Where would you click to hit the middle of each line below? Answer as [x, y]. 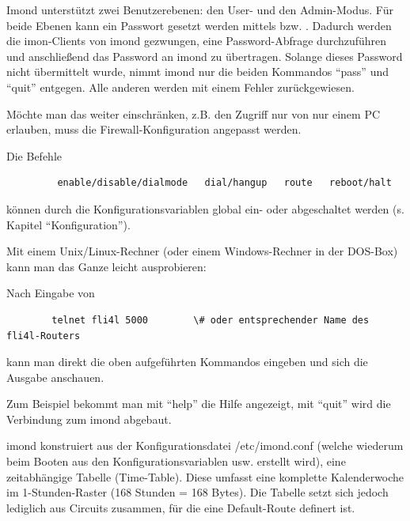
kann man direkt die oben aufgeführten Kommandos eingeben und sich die [187, 362]
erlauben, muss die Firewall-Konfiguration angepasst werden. [154, 129]
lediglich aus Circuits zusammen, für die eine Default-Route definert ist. [181, 507]
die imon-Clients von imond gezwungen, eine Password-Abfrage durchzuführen [197, 41]
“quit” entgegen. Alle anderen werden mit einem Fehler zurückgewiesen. [180, 87]
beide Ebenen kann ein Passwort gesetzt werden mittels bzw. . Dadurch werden [199, 25]
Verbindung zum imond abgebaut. [89, 419]
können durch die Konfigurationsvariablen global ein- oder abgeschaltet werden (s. [205, 208]
